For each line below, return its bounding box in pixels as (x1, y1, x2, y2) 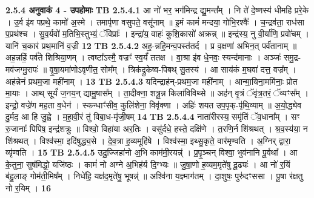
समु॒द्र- (284, 51, 301, 64)
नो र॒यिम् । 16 (5, 181, 51, 194)
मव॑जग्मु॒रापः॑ (5, 62, 39, 75)
